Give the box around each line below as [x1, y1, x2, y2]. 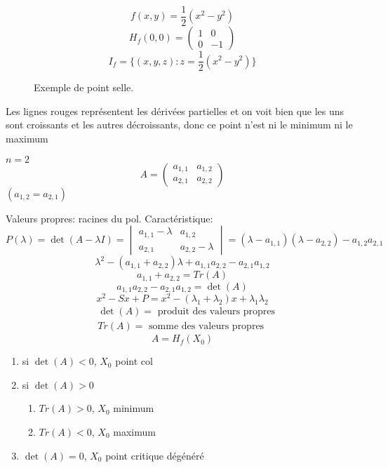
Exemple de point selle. [34, 80, 134, 95]
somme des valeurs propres [149, 321, 265, 332]
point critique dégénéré [105, 448, 204, 462]
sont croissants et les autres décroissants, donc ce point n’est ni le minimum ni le [6, 117, 353, 132]
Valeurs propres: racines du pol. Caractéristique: [6, 210, 213, 225]
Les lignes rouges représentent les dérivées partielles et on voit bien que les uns [6, 103, 344, 118]
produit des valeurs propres [157, 307, 275, 317]
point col [115, 354, 153, 368]
